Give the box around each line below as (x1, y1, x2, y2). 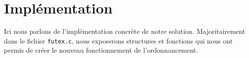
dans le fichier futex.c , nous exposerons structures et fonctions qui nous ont (4, 35, 233, 45)
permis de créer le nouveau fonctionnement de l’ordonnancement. (4, 45, 198, 55)
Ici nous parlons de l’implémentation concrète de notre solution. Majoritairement (4, 26, 246, 36)
